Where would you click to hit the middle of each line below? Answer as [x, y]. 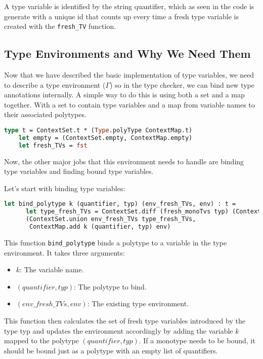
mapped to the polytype [41, 340]
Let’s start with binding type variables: [65, 188]
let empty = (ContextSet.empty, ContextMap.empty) [105, 138]
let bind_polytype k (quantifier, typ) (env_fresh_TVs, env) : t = [120, 204]
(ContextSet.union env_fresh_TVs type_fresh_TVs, [111, 219]
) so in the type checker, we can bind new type [182, 84]
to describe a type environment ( [55, 84]
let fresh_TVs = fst [53, 145]
